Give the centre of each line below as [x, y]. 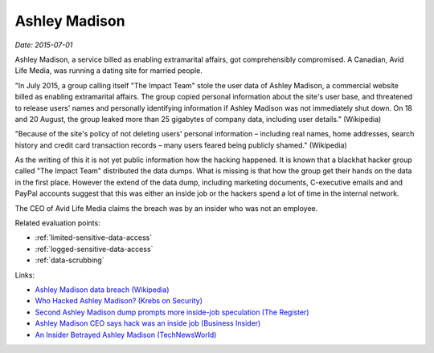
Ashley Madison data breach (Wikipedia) [102, 290]
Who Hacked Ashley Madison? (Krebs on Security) [119, 301]
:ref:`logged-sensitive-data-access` [94, 249]
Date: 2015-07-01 [44, 45]
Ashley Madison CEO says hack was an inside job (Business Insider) [148, 323]
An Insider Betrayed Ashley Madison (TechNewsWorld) [126, 335]
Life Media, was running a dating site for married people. [108, 71]
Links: [25, 275]
